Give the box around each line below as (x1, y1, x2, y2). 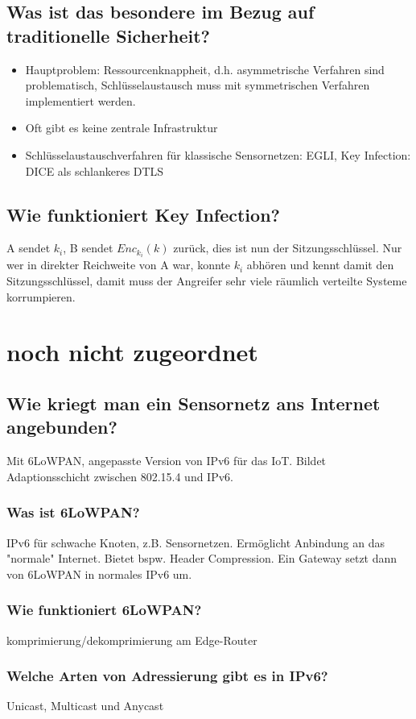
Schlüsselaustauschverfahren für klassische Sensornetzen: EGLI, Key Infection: (25, 146, 411, 163)
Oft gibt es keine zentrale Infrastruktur (25, 119, 218, 136)
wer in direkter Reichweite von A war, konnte (6, 256, 230, 273)
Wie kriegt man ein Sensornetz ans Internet (6, 391, 381, 415)
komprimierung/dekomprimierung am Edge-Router (6, 631, 257, 648)
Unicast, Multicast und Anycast (6, 697, 164, 714)
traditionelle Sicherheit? (6, 23, 210, 48)
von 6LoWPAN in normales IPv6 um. (6, 565, 192, 582)
